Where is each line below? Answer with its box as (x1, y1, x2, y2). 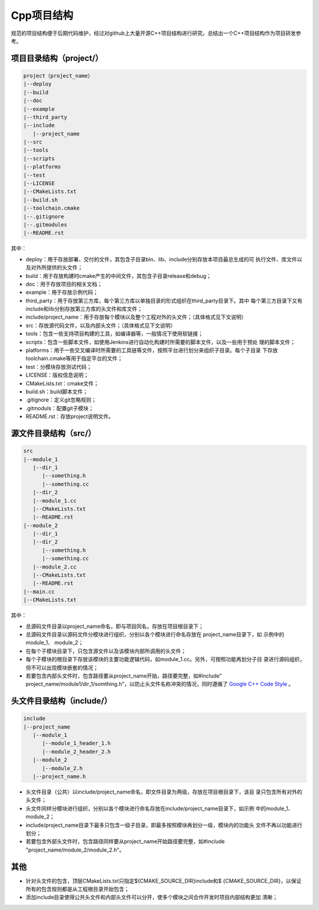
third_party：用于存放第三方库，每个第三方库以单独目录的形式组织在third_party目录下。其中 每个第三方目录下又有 (25, 297, 302, 304)
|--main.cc (23, 588, 55, 595)
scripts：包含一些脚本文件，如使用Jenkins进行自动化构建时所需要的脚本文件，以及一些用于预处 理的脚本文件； (25, 338, 295, 345)
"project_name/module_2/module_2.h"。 (25, 846, 125, 853)
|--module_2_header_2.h (42, 748, 111, 755)
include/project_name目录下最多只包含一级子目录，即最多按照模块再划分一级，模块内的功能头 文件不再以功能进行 (25, 821, 302, 828)
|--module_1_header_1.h (42, 740, 111, 747)
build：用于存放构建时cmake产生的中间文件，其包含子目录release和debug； (25, 272, 212, 279)
